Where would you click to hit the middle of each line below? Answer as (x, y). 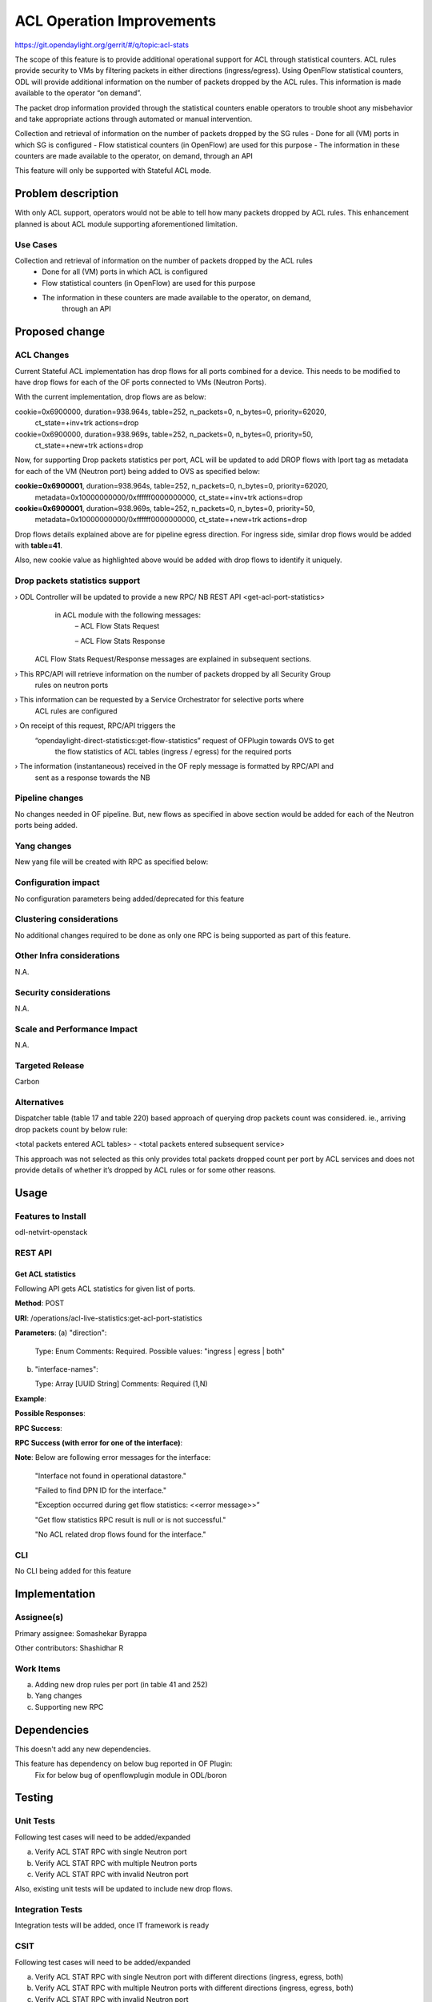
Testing (34, 1798)
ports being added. (46, 826)
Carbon (27, 1082)
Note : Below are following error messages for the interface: (113, 1457)
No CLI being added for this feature (73, 1571)
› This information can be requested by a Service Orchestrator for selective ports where (159, 700)
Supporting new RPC (69, 1707)
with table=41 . (39, 545)
